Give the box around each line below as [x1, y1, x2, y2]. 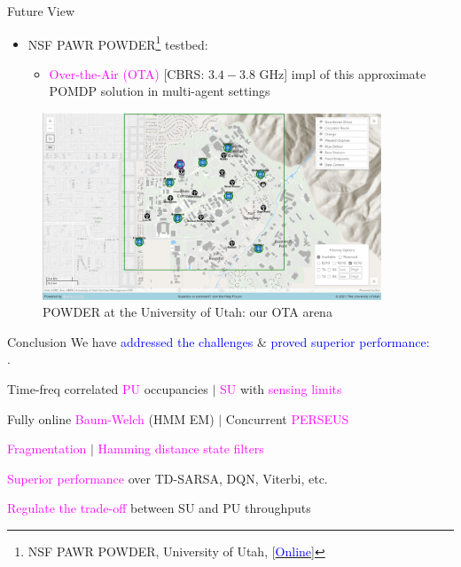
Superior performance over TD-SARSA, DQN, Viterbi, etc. [7, 469, 328, 487]
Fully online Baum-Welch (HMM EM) [7, 409, 215, 428]
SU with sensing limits [219, 379, 342, 398]
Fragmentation [7, 439, 87, 458]
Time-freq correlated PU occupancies [7, 379, 208, 398]
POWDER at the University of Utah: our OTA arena [43, 303, 332, 321]
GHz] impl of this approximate [259, 64, 426, 83]
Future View [7, 2, 75, 20]
